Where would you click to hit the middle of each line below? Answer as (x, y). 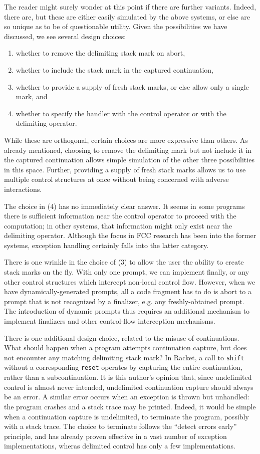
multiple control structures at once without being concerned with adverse (116, 179)
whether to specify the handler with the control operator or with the (121, 113)
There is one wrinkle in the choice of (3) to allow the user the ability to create (124, 262)
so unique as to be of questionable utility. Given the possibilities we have (116, 26)
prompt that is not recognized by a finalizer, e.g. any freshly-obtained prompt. (124, 301)
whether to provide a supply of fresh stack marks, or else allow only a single (132, 86)
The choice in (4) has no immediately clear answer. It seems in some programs (124, 206)
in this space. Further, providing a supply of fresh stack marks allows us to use (125, 169)
